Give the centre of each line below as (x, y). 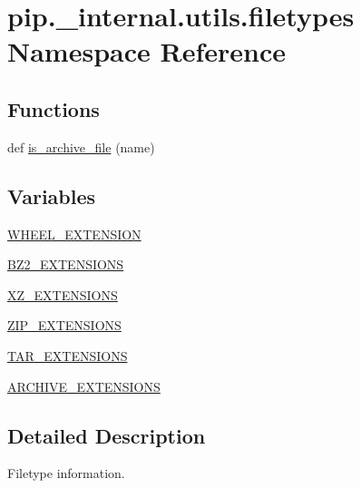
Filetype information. (66, 473)
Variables (52, 195)
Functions (54, 108)
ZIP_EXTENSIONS (64, 325)
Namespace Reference (146, 51)
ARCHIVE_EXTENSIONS (84, 386)
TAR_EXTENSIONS (68, 355)
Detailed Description (107, 435)
